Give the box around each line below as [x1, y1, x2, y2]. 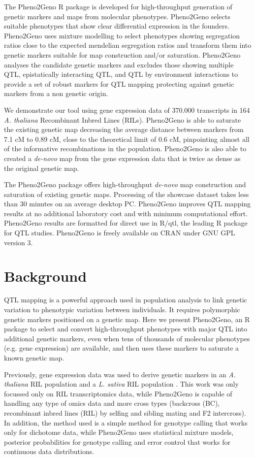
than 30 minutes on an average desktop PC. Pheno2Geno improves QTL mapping [4, 198, 251, 209]
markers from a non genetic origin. [4, 88, 108, 98]
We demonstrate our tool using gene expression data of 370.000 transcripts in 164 [4, 104, 250, 115]
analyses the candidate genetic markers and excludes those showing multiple [4, 59, 234, 69]
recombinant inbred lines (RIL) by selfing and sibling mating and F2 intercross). [4, 407, 246, 418]
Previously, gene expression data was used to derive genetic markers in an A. [4, 369, 236, 379]
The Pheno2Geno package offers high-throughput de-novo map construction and [4, 179, 246, 190]
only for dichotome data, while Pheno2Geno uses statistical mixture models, [4, 427, 234, 437]
